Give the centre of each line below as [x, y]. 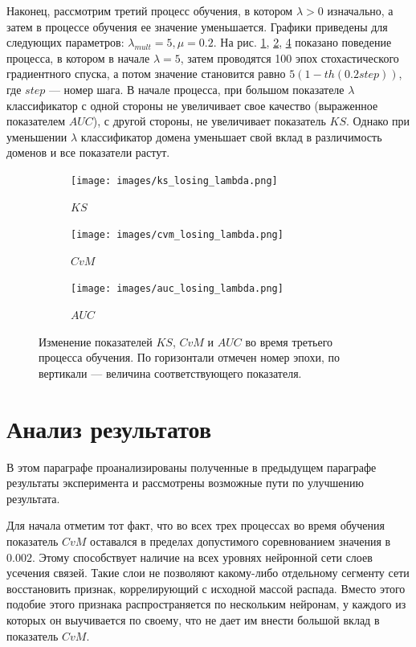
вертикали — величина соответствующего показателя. [170, 373]
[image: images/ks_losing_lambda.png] [174, 180]
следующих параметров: [65, 42]
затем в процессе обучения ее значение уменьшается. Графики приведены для [197, 26]
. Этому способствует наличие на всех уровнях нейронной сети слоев [202, 557]
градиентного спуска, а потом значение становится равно [146, 74]
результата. [33, 498]
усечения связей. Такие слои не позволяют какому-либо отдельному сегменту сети [208, 573]
